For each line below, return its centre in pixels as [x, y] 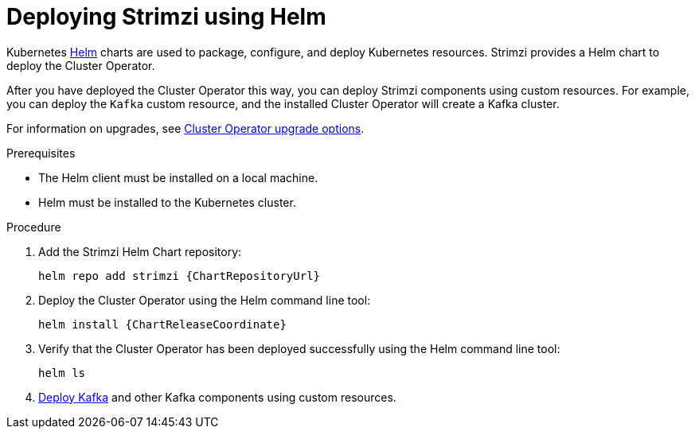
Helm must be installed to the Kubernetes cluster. [167, 202]
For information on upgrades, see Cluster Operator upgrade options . [185, 128]
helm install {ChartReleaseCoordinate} [162, 324]
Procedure [34, 227]
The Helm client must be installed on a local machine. [178, 177]
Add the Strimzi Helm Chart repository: [140, 251]
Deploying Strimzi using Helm [166, 17]
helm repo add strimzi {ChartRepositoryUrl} [180, 276]
